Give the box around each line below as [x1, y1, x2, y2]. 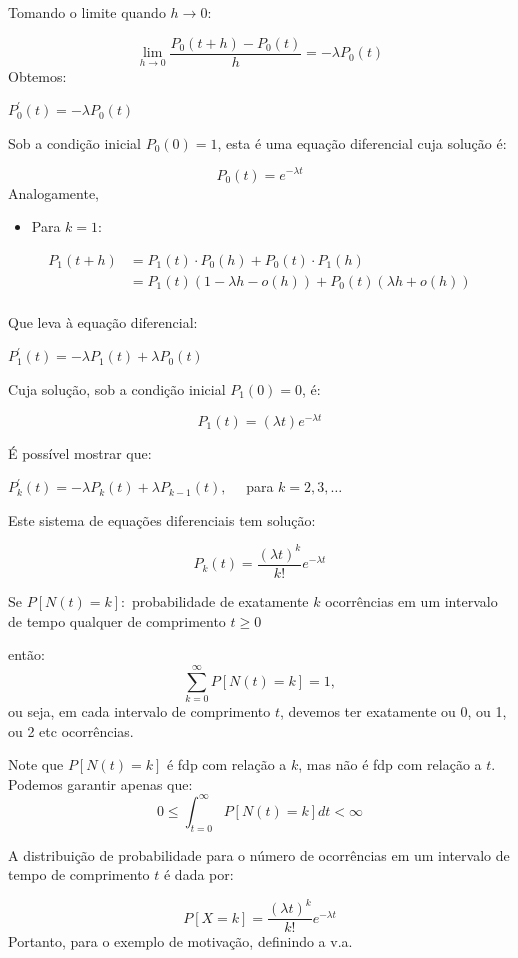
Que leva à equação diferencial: [8, 311, 198, 332]
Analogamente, [8, 182, 99, 203]
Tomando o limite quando [8, 2, 166, 22]
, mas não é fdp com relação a [298, 754, 482, 775]
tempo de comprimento [8, 864, 150, 885]
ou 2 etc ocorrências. [8, 720, 134, 741]
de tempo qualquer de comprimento [8, 610, 226, 631]
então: [8, 644, 45, 665]
